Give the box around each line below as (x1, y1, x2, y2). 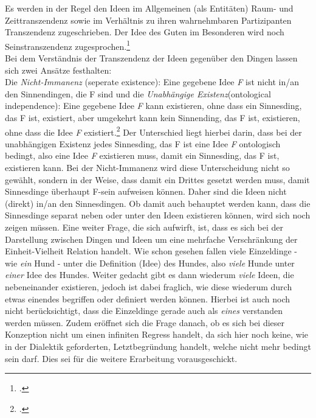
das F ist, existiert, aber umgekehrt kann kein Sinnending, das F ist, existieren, (5, 111, 300, 124)
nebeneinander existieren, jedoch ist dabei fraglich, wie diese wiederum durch (5, 280, 292, 293)
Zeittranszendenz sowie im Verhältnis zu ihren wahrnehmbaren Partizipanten (5, 13, 292, 26)
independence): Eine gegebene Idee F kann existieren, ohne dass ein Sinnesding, (5, 99, 302, 112)
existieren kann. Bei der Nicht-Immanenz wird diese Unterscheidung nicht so (5, 161, 290, 174)
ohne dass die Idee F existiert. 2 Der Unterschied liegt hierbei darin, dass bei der (5, 124, 302, 138)
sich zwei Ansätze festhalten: (5, 63, 112, 76)
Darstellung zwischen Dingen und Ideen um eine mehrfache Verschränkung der (5, 232, 298, 245)
